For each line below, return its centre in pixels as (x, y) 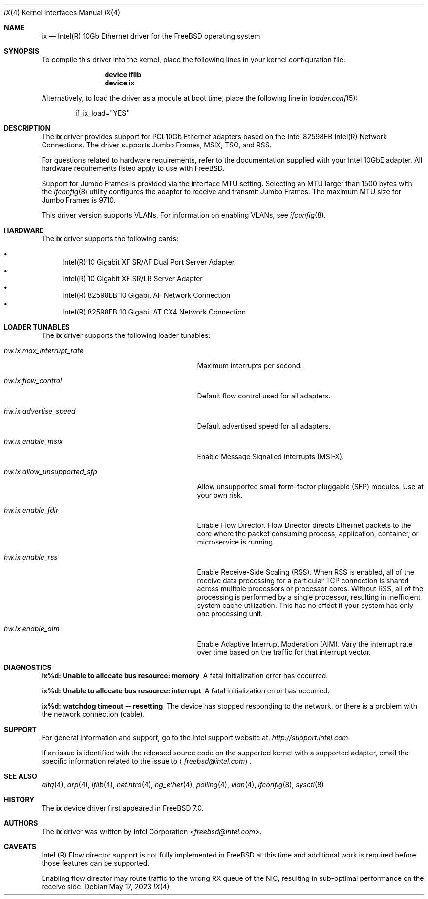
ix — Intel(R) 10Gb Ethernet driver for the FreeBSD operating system (151, 36)
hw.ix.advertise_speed (40, 411)
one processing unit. (230, 614)
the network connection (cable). (93, 714)
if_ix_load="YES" (102, 113)
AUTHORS (21, 823)
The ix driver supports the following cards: (110, 239)
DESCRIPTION (27, 128)
